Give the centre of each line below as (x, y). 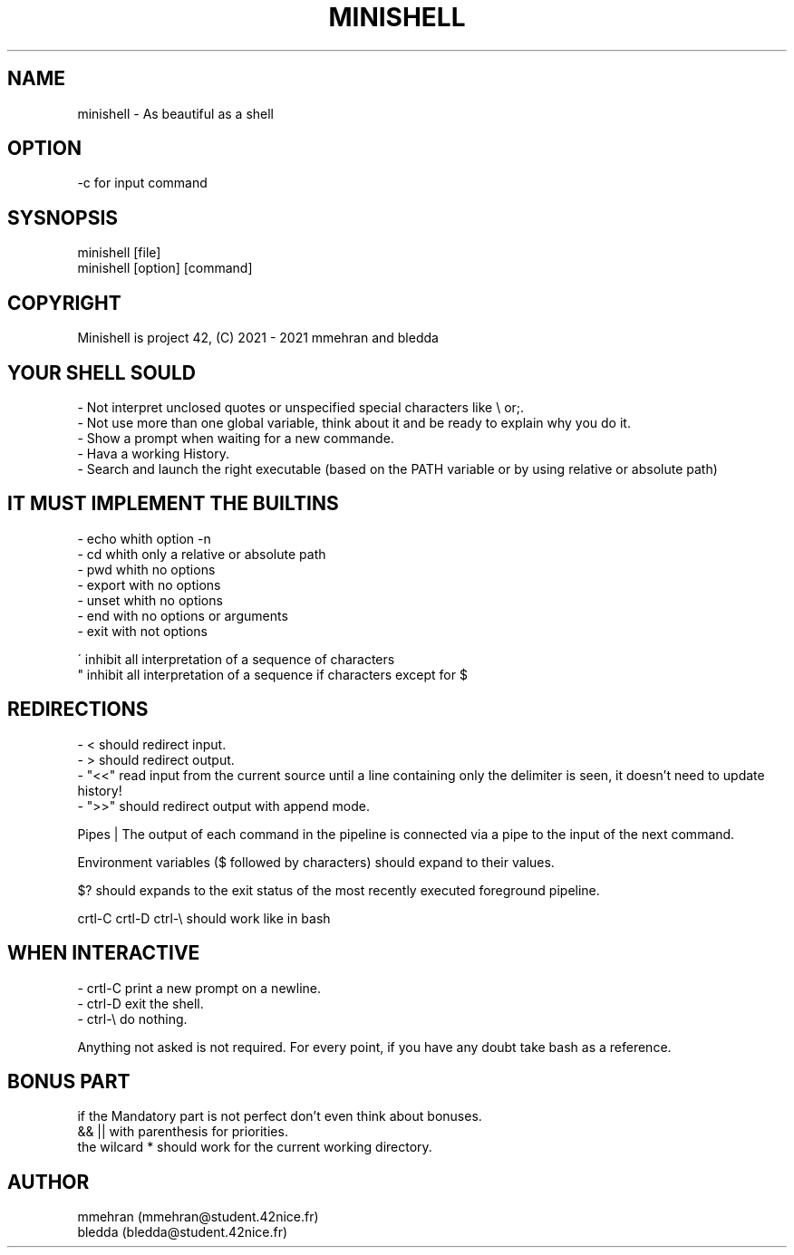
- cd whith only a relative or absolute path (202, 554)
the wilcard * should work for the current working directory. (255, 1147)
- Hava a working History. (153, 453)
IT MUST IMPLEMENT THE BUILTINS (173, 504)
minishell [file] (119, 253)
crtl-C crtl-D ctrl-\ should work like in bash (204, 918)
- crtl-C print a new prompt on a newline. (199, 988)
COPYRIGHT (64, 303)
